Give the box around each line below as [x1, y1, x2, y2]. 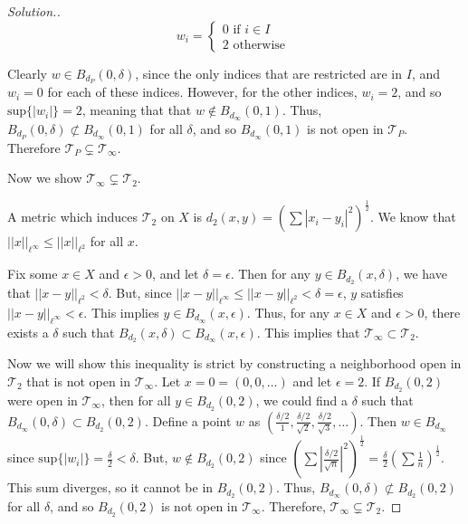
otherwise [233, 38, 286, 52]
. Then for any [230, 264, 310, 283]
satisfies [360, 282, 404, 301]
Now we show [7, 168, 82, 187]
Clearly [7, 63, 47, 82]
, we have [396, 264, 447, 283]
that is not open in [26, 372, 131, 391]
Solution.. [7, 2, 61, 20]
